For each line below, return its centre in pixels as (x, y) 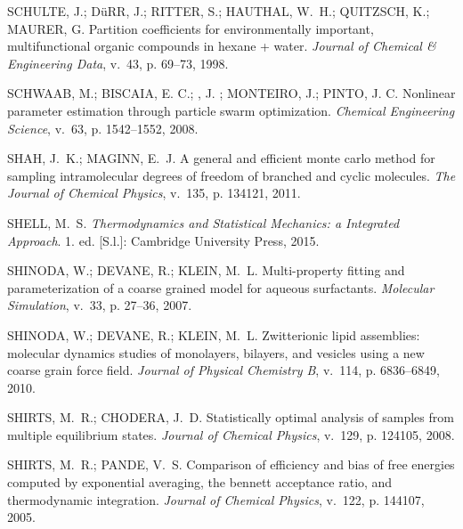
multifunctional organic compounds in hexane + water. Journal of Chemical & (222, 46)
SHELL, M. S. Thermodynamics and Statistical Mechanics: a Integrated (203, 222)
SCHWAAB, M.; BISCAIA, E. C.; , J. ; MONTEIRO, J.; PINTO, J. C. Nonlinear (231, 93)
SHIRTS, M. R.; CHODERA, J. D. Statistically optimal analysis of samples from (231, 417)
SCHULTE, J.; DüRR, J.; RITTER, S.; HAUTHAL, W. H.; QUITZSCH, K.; (219, 11)
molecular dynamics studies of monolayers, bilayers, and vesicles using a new (216, 352)
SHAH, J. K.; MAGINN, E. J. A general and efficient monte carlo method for (221, 158)
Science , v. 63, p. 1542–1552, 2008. (103, 128)
